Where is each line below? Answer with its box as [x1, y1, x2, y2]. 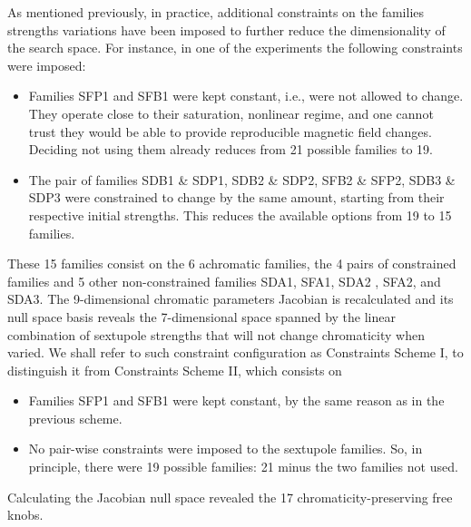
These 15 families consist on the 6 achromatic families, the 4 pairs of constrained [7, 254, 456, 273]
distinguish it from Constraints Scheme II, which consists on [7, 360, 342, 379]
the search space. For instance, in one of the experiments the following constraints [7, 38, 463, 57]
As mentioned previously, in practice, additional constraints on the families [7, 3, 425, 21]
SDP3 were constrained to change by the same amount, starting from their [28, 188, 445, 207]
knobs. [7, 505, 44, 524]
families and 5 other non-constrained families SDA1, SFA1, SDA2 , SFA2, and [7, 271, 441, 290]
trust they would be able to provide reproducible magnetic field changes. [28, 122, 432, 141]
